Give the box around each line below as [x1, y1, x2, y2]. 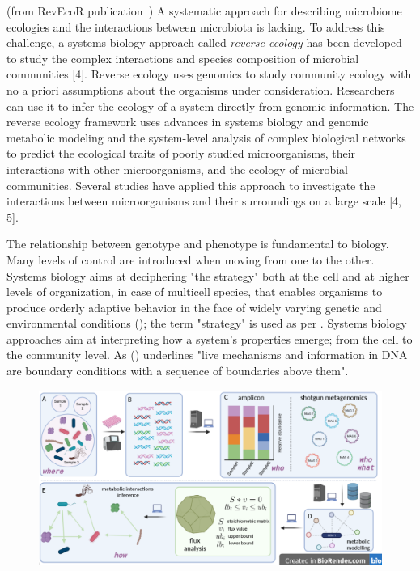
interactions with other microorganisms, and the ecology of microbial [6, 160, 348, 177]
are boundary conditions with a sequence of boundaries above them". [6, 362, 349, 379]
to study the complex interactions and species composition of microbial [6, 49, 359, 66]
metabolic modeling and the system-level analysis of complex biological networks [6, 129, 406, 146]
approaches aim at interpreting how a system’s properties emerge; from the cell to [6, 330, 413, 347]
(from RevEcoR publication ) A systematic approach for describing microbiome [6, 2, 402, 19]
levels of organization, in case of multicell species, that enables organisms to [6, 283, 383, 300]
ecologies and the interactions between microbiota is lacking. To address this [6, 18, 385, 35]
